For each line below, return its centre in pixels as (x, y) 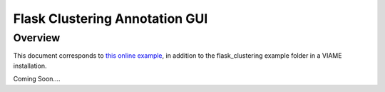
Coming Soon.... (37, 79)
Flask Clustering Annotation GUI (111, 19)
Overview (37, 38)
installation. (30, 66)
